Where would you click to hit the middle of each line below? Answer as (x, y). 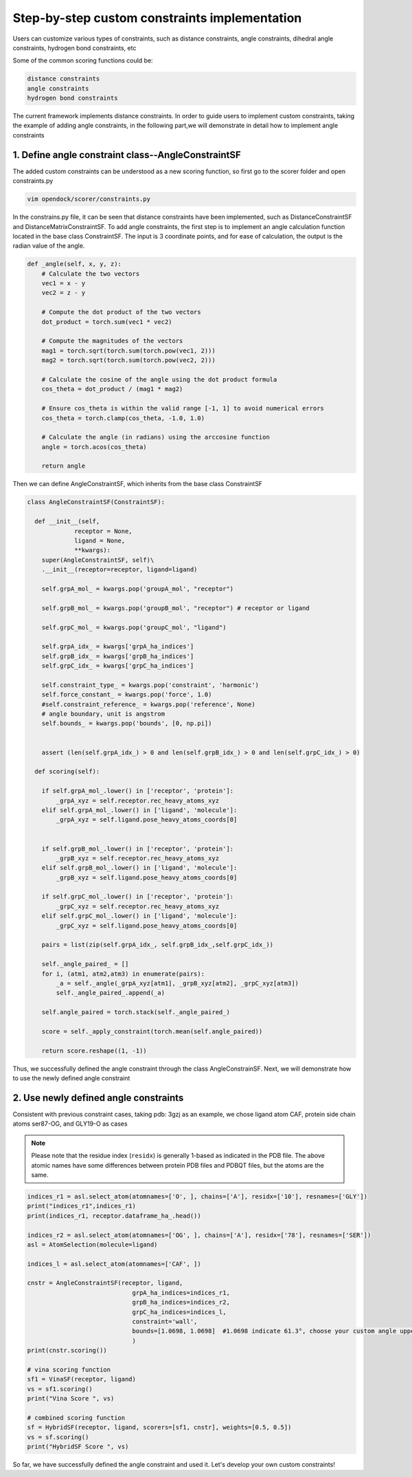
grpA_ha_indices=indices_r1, (181, 1292)
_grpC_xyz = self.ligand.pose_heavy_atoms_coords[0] (147, 926)
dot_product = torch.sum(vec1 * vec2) (107, 322)
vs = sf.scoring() (58, 1437)
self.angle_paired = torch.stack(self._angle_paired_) (136, 1012)
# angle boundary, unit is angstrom (103, 714)
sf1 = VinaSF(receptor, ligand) (82, 1379)
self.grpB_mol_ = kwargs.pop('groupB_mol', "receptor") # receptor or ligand (176, 608)
